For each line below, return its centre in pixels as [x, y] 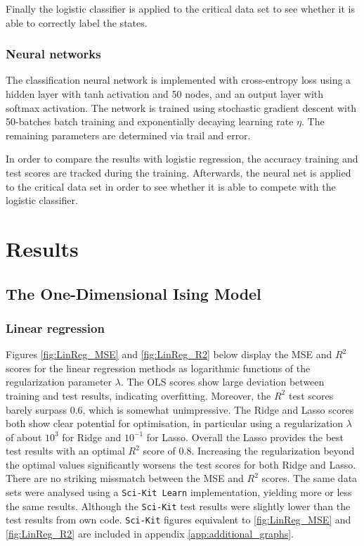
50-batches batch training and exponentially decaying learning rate [150, 121]
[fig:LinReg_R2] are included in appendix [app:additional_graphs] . [150, 534]
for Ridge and [92, 437]
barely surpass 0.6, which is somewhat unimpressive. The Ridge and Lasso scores [180, 409]
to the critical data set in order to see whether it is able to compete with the [171, 186]
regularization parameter [59, 382]
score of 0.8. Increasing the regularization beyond [249, 451]
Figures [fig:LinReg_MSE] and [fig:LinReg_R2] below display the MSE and [169, 354]
